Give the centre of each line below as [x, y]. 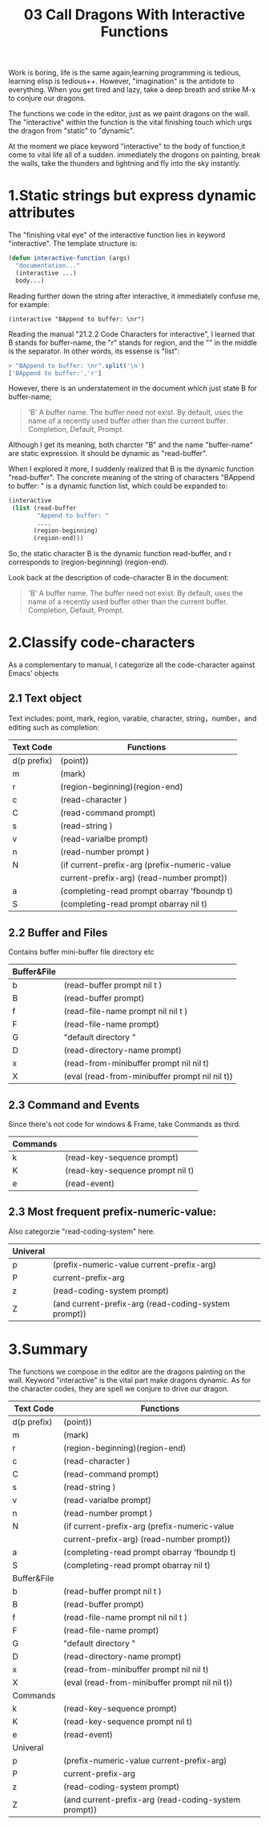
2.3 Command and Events [74, 1105]
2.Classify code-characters [102, 642]
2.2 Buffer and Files [58, 933]
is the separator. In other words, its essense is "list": [94, 351]
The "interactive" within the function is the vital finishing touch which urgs [130, 123]
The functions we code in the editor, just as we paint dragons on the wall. [129, 114]
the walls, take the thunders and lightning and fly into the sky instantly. [124, 164]
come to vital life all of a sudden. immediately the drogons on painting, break [134, 155]
